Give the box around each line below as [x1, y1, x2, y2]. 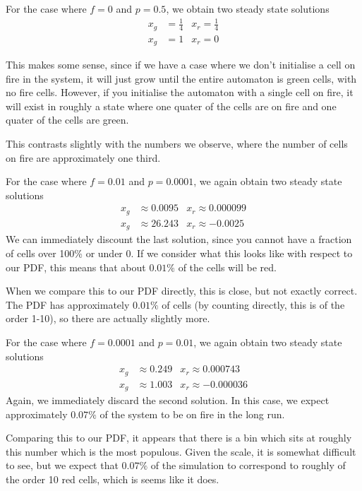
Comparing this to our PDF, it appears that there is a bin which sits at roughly [6, 430, 352, 445]
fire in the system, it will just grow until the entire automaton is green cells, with [6, 71, 357, 85]
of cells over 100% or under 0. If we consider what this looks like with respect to [6, 245, 353, 260]
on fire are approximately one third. [6, 150, 161, 165]
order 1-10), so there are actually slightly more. [6, 311, 210, 326]
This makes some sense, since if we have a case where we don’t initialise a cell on [6, 57, 356, 72]
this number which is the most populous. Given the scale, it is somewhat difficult [6, 444, 356, 459]
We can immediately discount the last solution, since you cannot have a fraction [6, 232, 352, 247]
